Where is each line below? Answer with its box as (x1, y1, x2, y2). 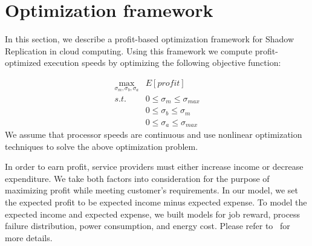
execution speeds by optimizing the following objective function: (44, 56, 281, 69)
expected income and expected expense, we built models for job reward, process (5, 207, 301, 220)
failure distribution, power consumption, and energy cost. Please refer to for (5, 219, 290, 232)
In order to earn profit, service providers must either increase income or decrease (5, 160, 304, 173)
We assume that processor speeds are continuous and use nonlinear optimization (5, 128, 302, 141)
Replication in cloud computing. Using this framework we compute (5, 44, 253, 57)
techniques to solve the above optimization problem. (5, 140, 198, 152)
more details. (5, 231, 53, 244)
